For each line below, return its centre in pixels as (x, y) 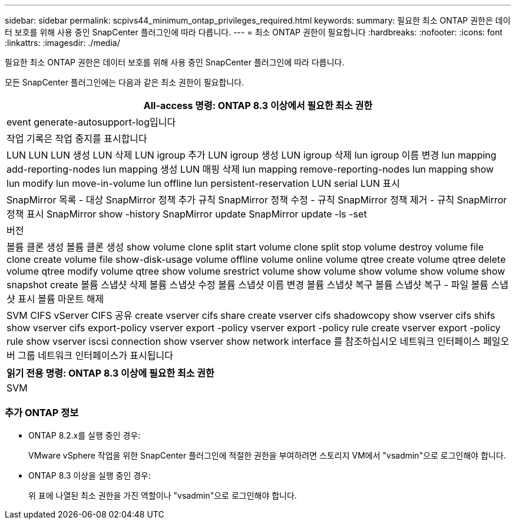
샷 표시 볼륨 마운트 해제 (55, 299)
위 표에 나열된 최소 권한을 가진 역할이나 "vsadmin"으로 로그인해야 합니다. (163, 495)
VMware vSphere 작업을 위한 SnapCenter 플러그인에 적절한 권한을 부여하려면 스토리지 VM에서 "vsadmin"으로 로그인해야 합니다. (267, 455)
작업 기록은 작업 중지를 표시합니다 (77, 139)
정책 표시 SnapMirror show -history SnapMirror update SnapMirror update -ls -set (187, 214)
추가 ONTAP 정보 (42, 413)
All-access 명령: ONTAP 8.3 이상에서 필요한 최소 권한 (258, 106)
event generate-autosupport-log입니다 (91, 122)
